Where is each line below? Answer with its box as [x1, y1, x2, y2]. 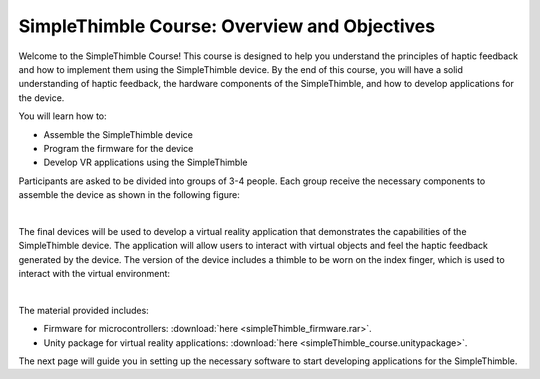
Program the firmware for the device [43, 142, 194, 154]
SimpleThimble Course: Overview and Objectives [18, 15, 435, 37]
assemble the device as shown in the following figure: [18, 189, 240, 201]
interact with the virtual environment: [18, 268, 170, 280]
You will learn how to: [18, 110, 107, 122]
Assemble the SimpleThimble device [43, 128, 194, 140]
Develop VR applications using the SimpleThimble [43, 156, 248, 169]
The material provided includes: [18, 304, 149, 316]
